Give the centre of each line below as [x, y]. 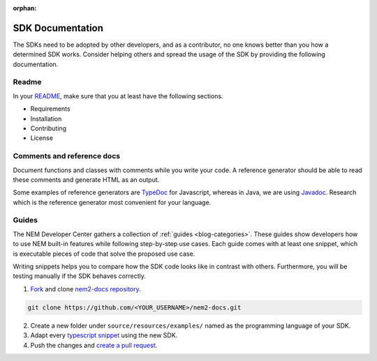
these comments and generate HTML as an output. [86, 179]
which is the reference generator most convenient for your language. [112, 202]
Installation [46, 118]
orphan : [25, 8]
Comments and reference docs [67, 156]
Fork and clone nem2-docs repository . [86, 289]
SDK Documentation [58, 28]
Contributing [48, 128]
